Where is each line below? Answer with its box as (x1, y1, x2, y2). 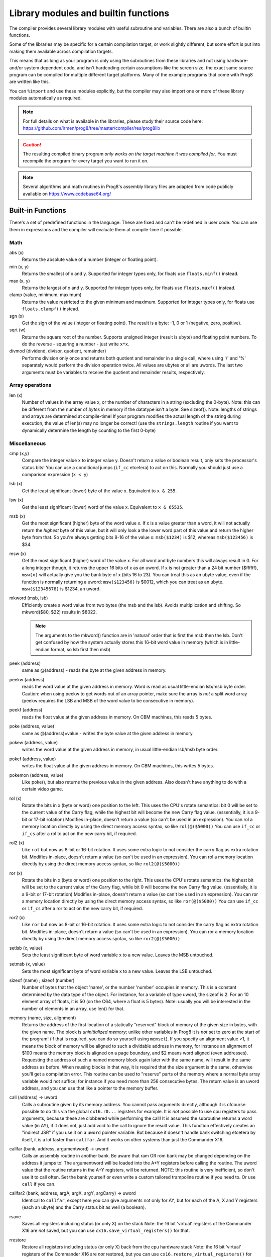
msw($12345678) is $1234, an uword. (22, 586, 101, 592)
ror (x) (9, 870, 23, 876)
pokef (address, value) (9, 756, 56, 762)
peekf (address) (9, 707, 43, 713)
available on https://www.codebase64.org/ (23, 191, 111, 197)
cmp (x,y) (9, 450, 30, 456)
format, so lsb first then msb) (50, 646, 110, 652)
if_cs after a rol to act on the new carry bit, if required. (22, 830, 138, 837)
